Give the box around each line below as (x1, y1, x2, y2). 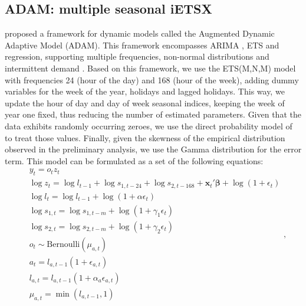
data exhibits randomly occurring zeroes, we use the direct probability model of (5, 119, 292, 132)
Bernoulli (47, 240, 80, 249)
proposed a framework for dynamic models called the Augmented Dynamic (5, 27, 275, 40)
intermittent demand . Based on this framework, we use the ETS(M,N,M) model (5, 61, 296, 74)
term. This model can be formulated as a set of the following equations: (5, 154, 264, 167)
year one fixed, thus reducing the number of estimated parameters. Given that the (5, 108, 301, 121)
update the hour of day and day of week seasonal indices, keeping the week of (5, 96, 285, 109)
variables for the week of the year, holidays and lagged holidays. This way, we (5, 85, 285, 97)
